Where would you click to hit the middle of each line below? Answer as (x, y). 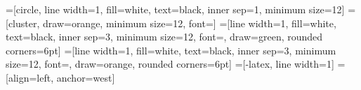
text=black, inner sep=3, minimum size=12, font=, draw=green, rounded (164, 37)
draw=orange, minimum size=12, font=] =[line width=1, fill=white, (190, 23)
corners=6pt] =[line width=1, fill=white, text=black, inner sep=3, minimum (171, 50)
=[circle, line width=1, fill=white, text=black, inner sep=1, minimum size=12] (175, 9)
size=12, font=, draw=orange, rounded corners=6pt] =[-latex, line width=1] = (176, 64)
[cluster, (23, 23)
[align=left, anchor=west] (60, 77)
